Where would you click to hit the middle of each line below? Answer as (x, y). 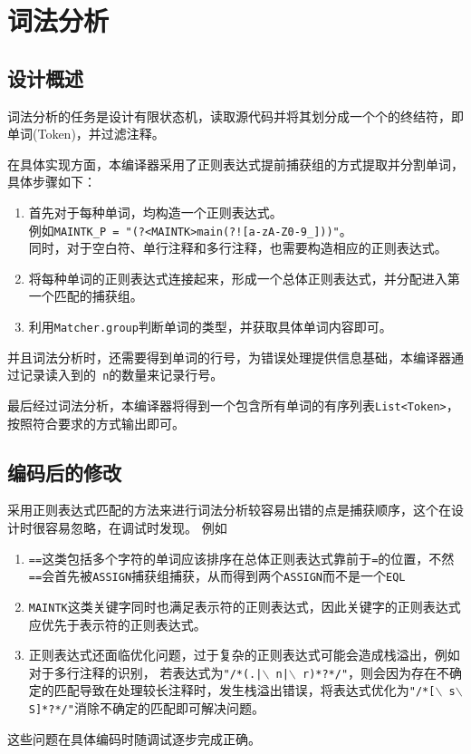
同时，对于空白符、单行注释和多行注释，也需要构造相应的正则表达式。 (238, 248)
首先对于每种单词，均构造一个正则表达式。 (155, 212)
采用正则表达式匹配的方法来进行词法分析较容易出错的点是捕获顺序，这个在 (229, 510)
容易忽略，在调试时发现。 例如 (136, 527)
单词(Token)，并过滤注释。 (86, 134)
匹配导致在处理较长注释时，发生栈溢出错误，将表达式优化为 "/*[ (245, 690)
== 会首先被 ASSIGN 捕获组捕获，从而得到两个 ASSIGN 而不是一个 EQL (217, 576)
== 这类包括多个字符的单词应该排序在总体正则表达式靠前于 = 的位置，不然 (241, 558)
